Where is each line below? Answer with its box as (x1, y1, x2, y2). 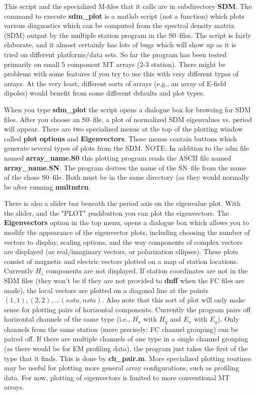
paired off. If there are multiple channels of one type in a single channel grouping (4, 333, 248, 344)
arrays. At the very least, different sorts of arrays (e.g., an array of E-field (4, 78, 226, 88)
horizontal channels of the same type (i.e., (4, 314, 130, 324)
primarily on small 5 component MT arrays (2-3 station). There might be (4, 59, 225, 69)
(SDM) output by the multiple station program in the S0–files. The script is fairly (4, 30, 251, 40)
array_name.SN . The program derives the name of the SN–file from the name (4, 162, 247, 172)
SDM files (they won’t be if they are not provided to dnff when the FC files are (4, 275, 245, 286)
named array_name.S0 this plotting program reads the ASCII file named (4, 152, 231, 163)
